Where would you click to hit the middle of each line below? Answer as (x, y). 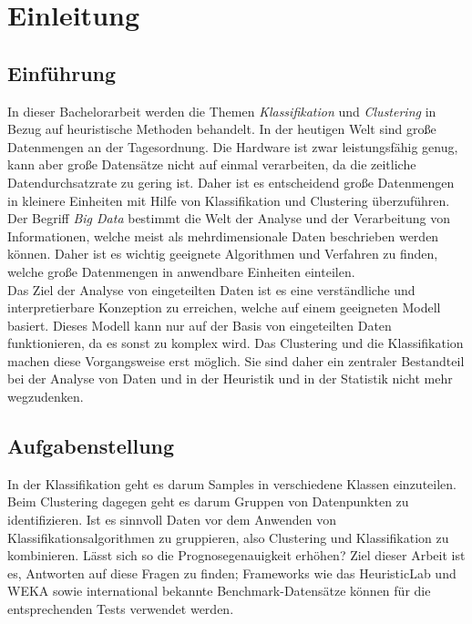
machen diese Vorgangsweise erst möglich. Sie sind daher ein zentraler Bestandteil (236, 360)
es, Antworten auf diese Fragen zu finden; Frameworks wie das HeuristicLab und (232, 573)
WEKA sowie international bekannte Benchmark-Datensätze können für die (219, 591)
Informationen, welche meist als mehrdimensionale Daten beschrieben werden (223, 235)
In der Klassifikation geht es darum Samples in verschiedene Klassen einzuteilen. (232, 483)
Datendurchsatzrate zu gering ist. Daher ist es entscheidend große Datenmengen (231, 182)
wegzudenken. (46, 397)
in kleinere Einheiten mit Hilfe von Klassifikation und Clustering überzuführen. (229, 200)
